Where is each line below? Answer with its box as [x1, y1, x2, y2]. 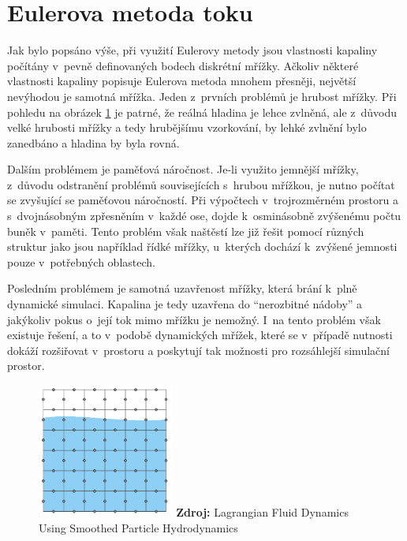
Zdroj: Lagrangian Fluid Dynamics [176, 504, 349, 520]
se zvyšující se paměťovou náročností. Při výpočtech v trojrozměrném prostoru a [7, 192, 398, 208]
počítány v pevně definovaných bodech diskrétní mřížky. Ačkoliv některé [7, 57, 359, 73]
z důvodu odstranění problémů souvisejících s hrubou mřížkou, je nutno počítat [7, 176, 395, 192]
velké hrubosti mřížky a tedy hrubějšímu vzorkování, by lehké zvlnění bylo [7, 119, 367, 136]
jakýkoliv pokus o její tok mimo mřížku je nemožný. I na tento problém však [7, 311, 381, 327]
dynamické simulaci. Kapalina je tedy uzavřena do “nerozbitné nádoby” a [7, 296, 363, 312]
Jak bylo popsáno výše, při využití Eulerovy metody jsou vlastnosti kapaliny [7, 42, 378, 58]
